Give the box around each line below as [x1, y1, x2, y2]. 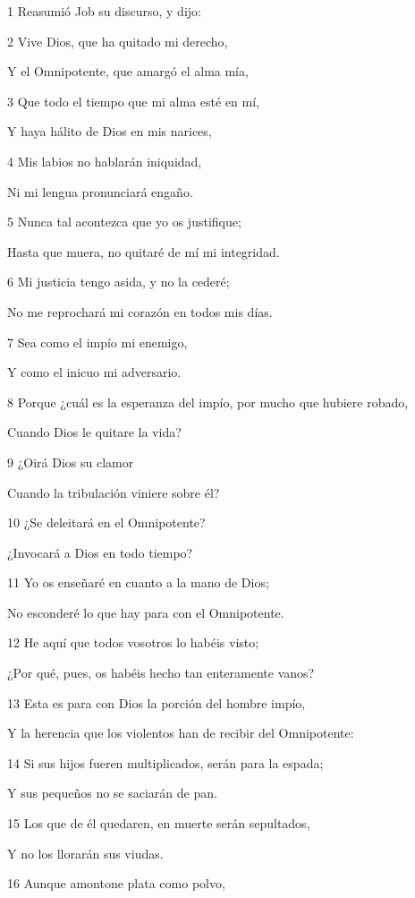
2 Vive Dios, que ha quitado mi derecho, [7, 31, 228, 50]
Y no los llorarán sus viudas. [7, 843, 164, 862]
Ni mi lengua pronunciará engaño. [7, 182, 193, 201]
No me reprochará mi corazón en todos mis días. [7, 302, 273, 321]
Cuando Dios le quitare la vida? [7, 423, 182, 441]
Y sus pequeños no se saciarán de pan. [7, 783, 217, 802]
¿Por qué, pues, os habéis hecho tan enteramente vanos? [7, 663, 315, 682]
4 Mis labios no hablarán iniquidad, [7, 151, 202, 170]
